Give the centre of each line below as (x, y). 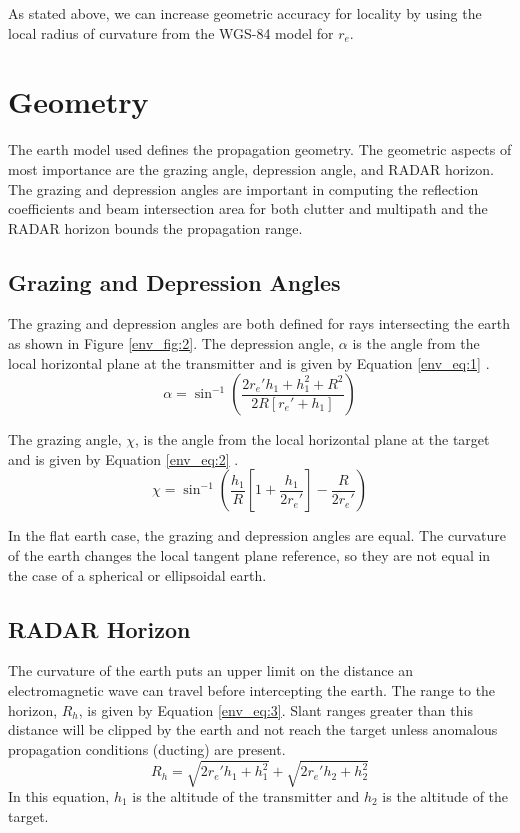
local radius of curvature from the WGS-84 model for (171, 32)
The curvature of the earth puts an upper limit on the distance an (211, 670)
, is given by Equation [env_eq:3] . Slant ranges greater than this (275, 709)
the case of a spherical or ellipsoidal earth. (137, 574)
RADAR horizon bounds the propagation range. (155, 227)
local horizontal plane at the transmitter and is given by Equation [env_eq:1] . (249, 362)
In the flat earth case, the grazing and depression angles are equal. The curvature (257, 535)
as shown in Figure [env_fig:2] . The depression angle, (171, 343)
